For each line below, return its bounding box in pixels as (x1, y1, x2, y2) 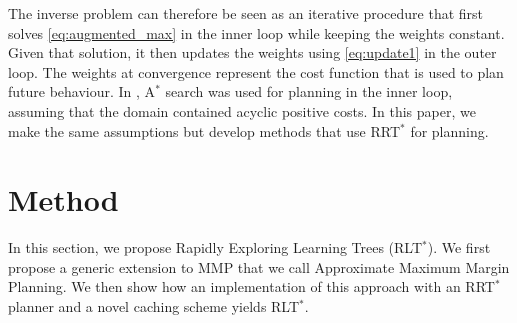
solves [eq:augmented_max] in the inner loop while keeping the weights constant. (8, 22, 505, 43)
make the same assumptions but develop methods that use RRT (8, 120, 401, 141)
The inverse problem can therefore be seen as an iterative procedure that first (8, 3, 484, 23)
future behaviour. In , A (8, 81, 156, 102)
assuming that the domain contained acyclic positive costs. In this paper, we (8, 100, 476, 121)
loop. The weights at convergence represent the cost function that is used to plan (8, 61, 504, 82)
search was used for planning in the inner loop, (165, 81, 453, 102)
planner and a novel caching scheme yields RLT (8, 296, 300, 317)
